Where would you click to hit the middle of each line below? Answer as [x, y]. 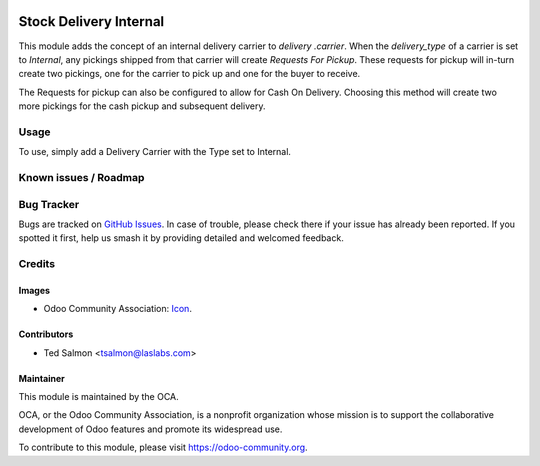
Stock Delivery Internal [91, 21]
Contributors [46, 334]
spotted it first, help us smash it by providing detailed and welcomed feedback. [181, 238]
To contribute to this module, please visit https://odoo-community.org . [163, 447]
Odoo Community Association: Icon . [117, 309]
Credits [36, 264]
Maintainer [41, 378]
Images [34, 290]
